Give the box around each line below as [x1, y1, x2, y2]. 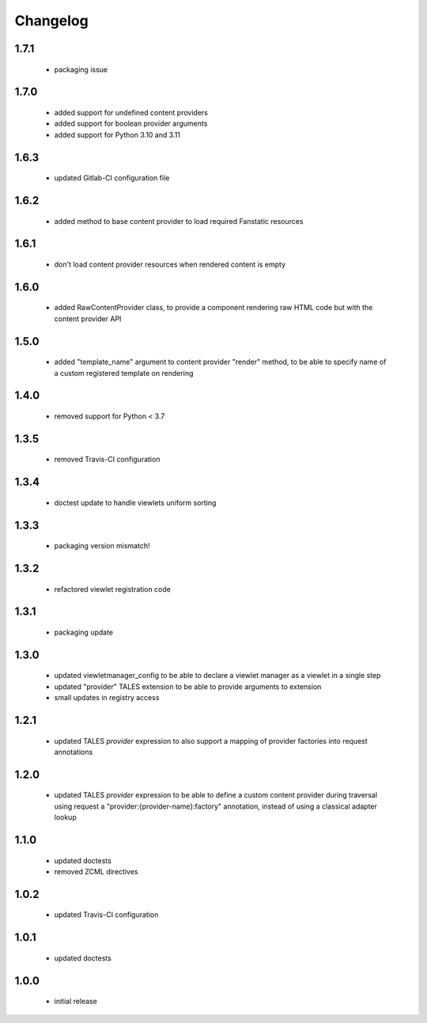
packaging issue [54, 64, 108, 74]
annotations [54, 747, 93, 756]
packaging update [54, 627, 114, 637]
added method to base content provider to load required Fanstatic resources [54, 216, 304, 225]
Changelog [14, 12, 89, 29]
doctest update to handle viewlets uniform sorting [54, 498, 217, 507]
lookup [54, 813, 77, 822]
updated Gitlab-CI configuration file [54, 173, 170, 183]
